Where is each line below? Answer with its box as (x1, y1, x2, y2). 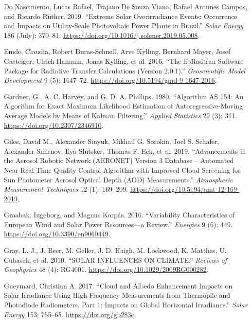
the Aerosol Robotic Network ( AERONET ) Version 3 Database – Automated (4, 155, 234, 165)
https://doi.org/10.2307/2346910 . (4, 120, 104, 130)
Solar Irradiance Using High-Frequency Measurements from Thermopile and (4, 290, 231, 300)
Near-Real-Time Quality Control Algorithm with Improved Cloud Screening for (4, 164, 241, 175)
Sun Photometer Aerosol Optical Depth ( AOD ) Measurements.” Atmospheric (4, 174, 233, 184)
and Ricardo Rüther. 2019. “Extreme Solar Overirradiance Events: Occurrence (4, 11, 237, 21)
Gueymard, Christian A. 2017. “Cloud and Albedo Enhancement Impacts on (4, 280, 233, 290)
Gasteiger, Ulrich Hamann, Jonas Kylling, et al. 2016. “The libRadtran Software (4, 55, 244, 66)
